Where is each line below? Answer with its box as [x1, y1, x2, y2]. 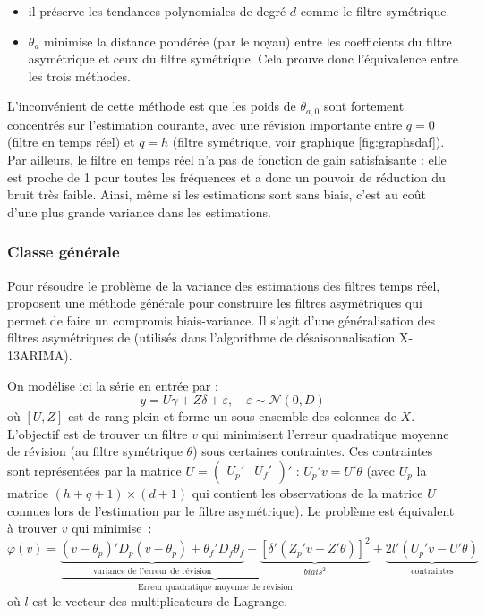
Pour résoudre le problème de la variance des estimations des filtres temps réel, [7, 275, 440, 294]
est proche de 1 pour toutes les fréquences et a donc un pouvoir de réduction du [7, 167, 446, 186]
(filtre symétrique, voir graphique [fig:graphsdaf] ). [172, 132, 445, 151]
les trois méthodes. [28, 66, 131, 85]
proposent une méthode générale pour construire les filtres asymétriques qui [7, 293, 422, 312]
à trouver [7, 519, 58, 537]
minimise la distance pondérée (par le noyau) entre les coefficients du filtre [44, 31, 452, 50]
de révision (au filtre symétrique [7, 442, 183, 460]
